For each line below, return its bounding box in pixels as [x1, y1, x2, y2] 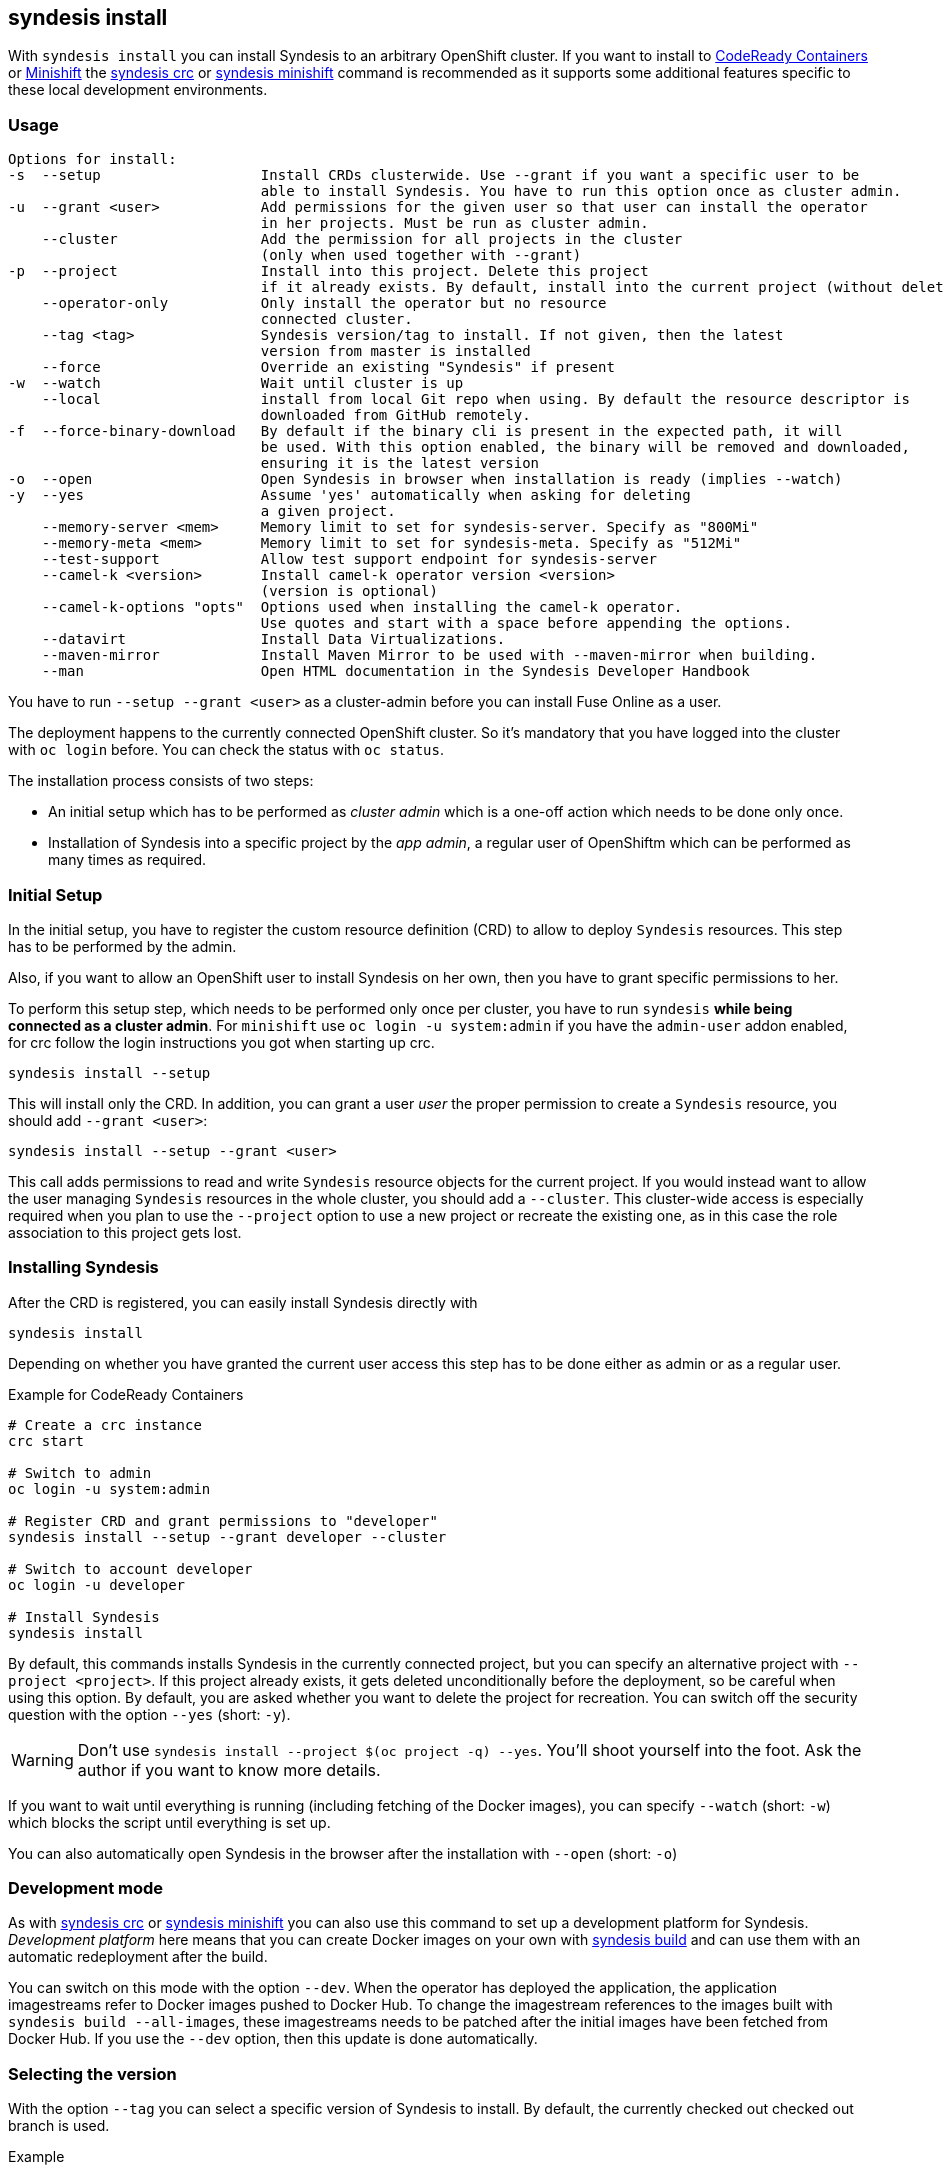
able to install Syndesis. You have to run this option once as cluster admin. [260, 183, 902, 200]
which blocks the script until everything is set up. [8, 1813, 331, 1831]
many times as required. [48, 851, 207, 869]
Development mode [8, 1878, 164, 1899]
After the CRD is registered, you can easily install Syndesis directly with [8, 1293, 478, 1311]
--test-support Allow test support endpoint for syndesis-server [41, 551, 658, 568]
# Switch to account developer [8, 1560, 253, 1577]
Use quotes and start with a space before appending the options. [260, 615, 792, 632]
